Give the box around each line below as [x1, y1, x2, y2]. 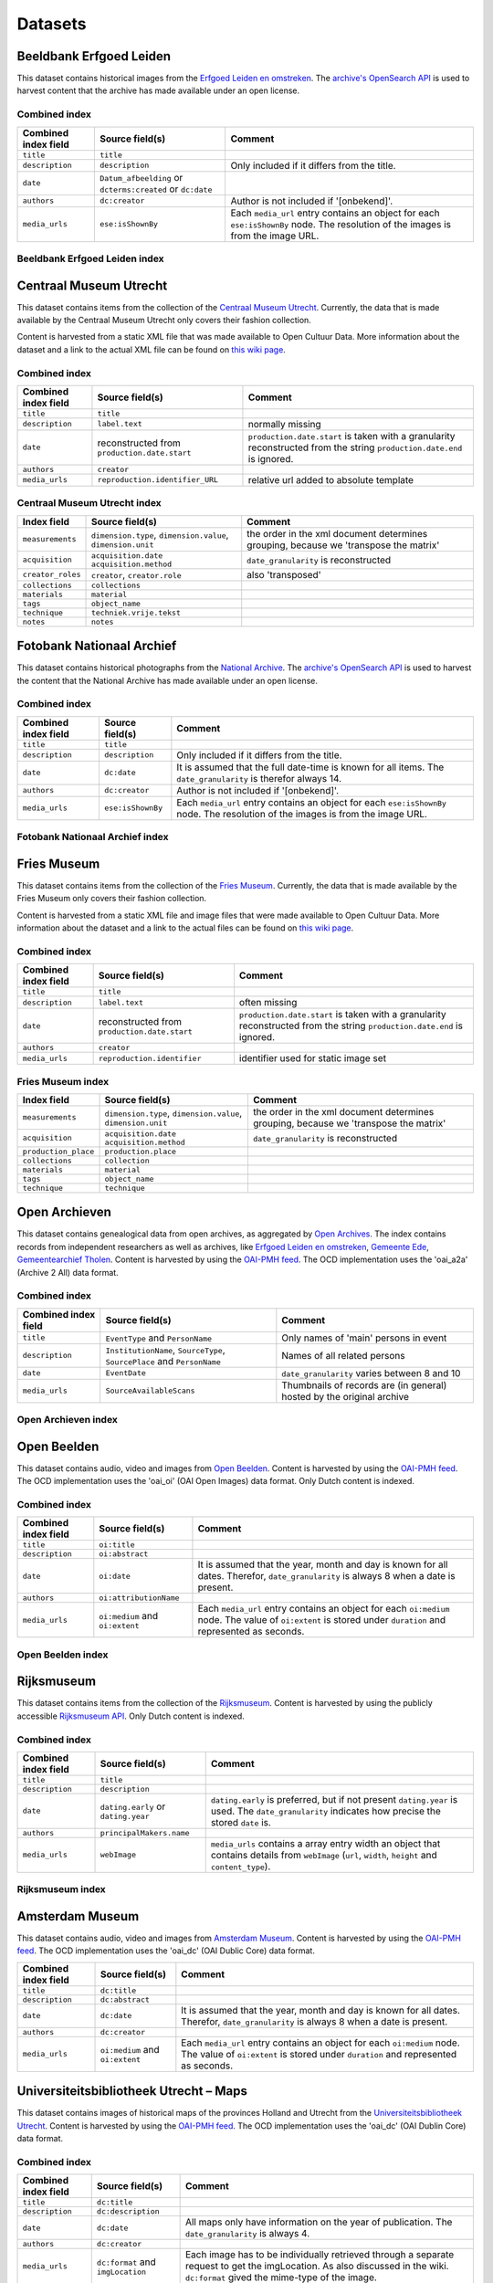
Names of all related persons [281, 1349, 405, 1362]
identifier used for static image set [238, 1052, 387, 1065]
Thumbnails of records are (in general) [281, 1379, 447, 1392]
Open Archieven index [16, 1414, 119, 1426]
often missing [238, 996, 298, 1009]
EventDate [105, 1368, 146, 1378]
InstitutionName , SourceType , [105, 1343, 226, 1356]
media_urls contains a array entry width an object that [210, 1836, 441, 1849]
